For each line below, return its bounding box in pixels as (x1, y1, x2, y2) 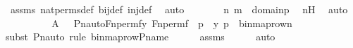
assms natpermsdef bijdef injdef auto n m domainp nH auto (10, 2, 348, 16)
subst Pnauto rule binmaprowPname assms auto (6, 29, 275, 44)
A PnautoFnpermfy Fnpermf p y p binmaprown (51, 15, 292, 30)
